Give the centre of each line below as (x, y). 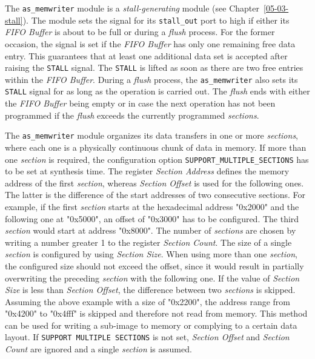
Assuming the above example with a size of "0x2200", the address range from (148, 301)
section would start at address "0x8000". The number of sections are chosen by (151, 230)
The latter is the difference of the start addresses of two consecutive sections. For (155, 195)
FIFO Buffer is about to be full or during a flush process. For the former (140, 32)
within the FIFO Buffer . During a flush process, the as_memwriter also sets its (151, 79)
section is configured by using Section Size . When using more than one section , (151, 254)
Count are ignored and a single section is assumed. (98, 349)
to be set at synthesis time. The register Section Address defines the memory (147, 171)
